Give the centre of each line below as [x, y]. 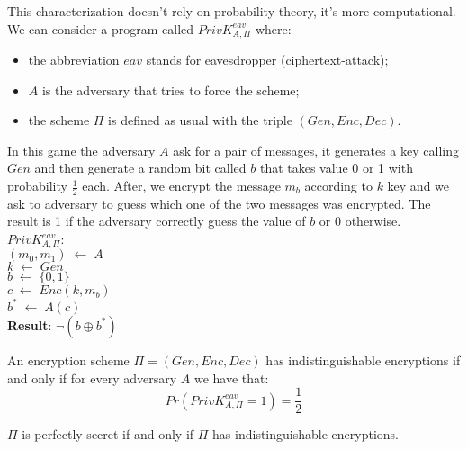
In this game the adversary [81, 150]
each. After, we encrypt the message [181, 186]
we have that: [231, 377]
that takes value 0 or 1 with [336, 168]
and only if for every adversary [92, 377]
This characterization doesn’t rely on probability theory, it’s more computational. [232, 11]
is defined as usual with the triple [200, 120]
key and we [418, 186]
